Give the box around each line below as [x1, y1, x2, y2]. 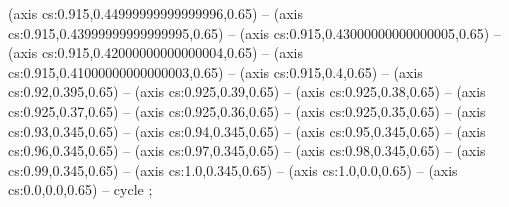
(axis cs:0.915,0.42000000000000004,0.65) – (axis [8, 42, 304, 63]
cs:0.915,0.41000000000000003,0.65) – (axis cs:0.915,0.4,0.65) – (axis [8, 61, 423, 82]
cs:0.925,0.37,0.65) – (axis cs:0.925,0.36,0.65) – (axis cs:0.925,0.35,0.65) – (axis [8, 100, 486, 121]
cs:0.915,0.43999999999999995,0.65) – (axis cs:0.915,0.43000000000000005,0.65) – [8, 22, 501, 43]
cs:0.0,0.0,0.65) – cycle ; [8, 179, 153, 200]
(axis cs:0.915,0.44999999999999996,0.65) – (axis [8, 3, 304, 23]
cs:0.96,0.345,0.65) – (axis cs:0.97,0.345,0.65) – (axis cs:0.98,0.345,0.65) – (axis [8, 140, 486, 161]
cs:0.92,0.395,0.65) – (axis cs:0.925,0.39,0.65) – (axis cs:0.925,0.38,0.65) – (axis [8, 81, 486, 102]
